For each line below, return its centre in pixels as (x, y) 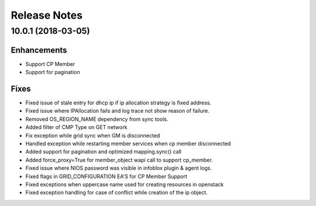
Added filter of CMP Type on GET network (76, 127)
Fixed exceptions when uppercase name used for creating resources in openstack (125, 184)
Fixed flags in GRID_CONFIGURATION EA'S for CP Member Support (106, 176)
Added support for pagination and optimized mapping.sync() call (103, 152)
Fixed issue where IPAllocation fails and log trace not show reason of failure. (118, 111)
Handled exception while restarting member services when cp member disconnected (128, 144)
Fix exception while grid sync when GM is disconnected (93, 135)
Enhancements (39, 50)
